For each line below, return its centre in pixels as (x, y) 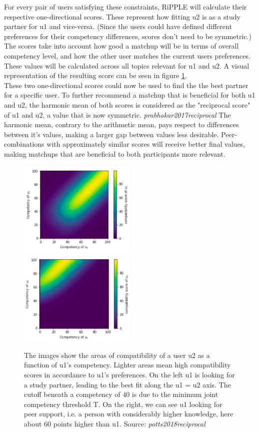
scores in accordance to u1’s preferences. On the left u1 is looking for (129, 374)
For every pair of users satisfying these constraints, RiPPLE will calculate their (125, 7)
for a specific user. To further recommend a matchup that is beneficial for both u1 (130, 95)
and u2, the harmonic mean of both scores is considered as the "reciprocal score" (127, 104)
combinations (24, 144)
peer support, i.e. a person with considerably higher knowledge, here (129, 414)
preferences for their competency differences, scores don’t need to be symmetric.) (128, 36)
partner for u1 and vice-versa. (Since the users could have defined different (118, 26)
